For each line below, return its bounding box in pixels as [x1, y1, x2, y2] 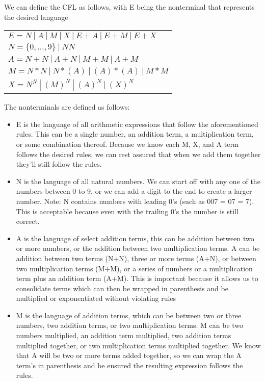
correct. [16, 216, 40, 226]
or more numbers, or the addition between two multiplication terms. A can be [16, 243, 260, 253]
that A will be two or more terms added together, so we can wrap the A [16, 350, 242, 361]
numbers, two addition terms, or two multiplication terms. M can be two [16, 320, 244, 330]
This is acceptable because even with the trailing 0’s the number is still [16, 206, 238, 216]
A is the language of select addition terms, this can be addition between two [16, 233, 254, 243]
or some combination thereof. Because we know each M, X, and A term [16, 138, 239, 149]
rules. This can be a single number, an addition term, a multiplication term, [16, 129, 254, 139]
